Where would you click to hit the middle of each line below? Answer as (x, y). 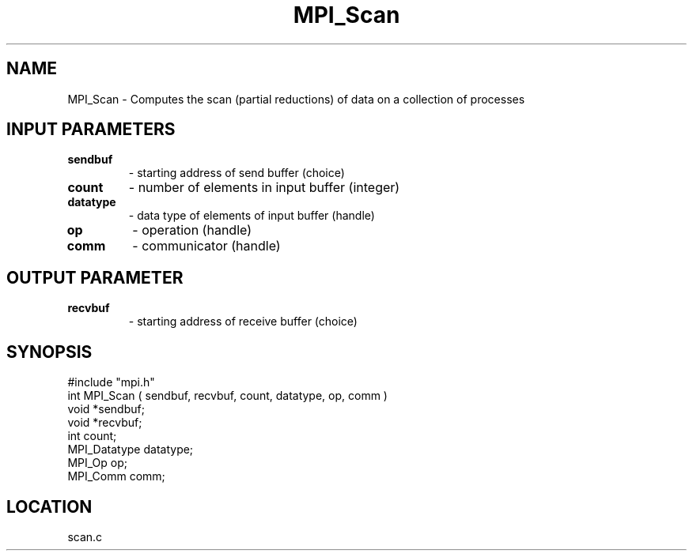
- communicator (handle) (206, 246)
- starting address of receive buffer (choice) (243, 322)
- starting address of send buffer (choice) (237, 173)
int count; (92, 436)
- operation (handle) (192, 230)
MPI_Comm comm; (116, 476)
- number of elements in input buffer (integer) (264, 188)
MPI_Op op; (97, 463)
